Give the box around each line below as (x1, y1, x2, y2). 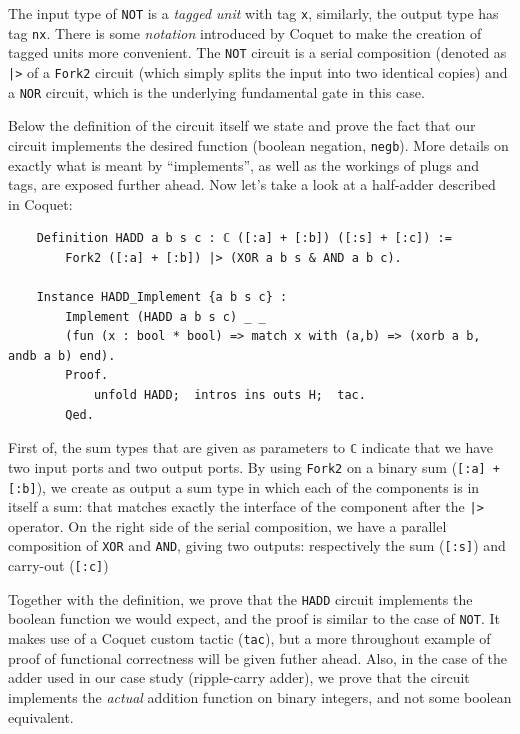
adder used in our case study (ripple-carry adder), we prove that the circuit (8, 667, 470, 688)
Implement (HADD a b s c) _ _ (65, 309, 266, 324)
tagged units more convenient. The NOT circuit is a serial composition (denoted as (8, 42, 507, 63)
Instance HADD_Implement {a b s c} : (36, 290, 288, 305)
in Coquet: (8, 193, 73, 214)
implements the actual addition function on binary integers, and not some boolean (8, 686, 512, 707)
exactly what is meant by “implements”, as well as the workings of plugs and (8, 154, 480, 175)
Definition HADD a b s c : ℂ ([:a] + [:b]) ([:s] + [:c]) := (36, 231, 452, 246)
